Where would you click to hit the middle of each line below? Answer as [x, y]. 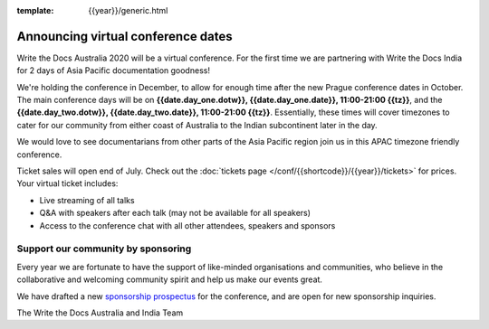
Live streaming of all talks [87, 200]
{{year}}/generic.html [128, 10]
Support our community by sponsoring [104, 249]
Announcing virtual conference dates [125, 36]
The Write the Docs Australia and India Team [100, 313]
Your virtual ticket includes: [67, 183]
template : [35, 10]
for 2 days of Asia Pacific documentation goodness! [113, 70]
